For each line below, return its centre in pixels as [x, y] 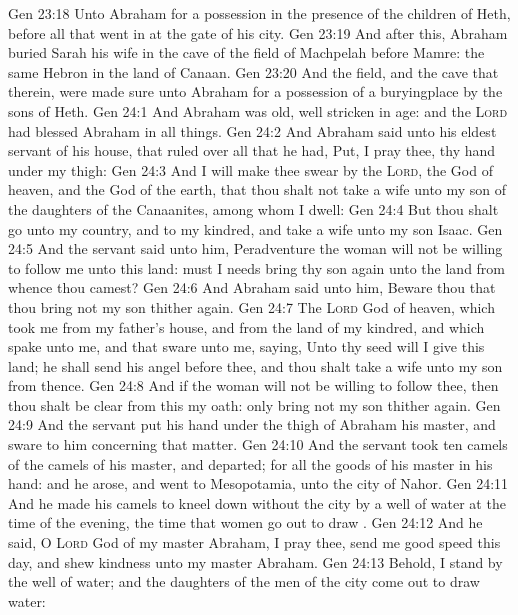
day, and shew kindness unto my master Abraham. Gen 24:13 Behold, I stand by [255, 561]
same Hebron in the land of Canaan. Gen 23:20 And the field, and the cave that [253, 71]
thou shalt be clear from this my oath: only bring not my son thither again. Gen [254, 404]
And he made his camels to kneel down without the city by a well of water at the [257, 502]
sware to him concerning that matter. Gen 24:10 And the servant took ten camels [258, 444]
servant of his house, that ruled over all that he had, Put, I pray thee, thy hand [252, 150]
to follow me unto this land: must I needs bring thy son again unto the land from [257, 267]
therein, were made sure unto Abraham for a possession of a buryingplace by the [255, 91]
